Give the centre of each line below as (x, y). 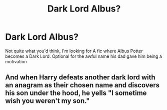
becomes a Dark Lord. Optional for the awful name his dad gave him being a (84, 56)
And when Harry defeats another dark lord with (80, 78)
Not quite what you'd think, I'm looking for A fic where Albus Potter (74, 51)
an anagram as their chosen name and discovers (82, 85)
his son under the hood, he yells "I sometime (76, 93)
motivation (16, 61)
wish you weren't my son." (47, 101)
